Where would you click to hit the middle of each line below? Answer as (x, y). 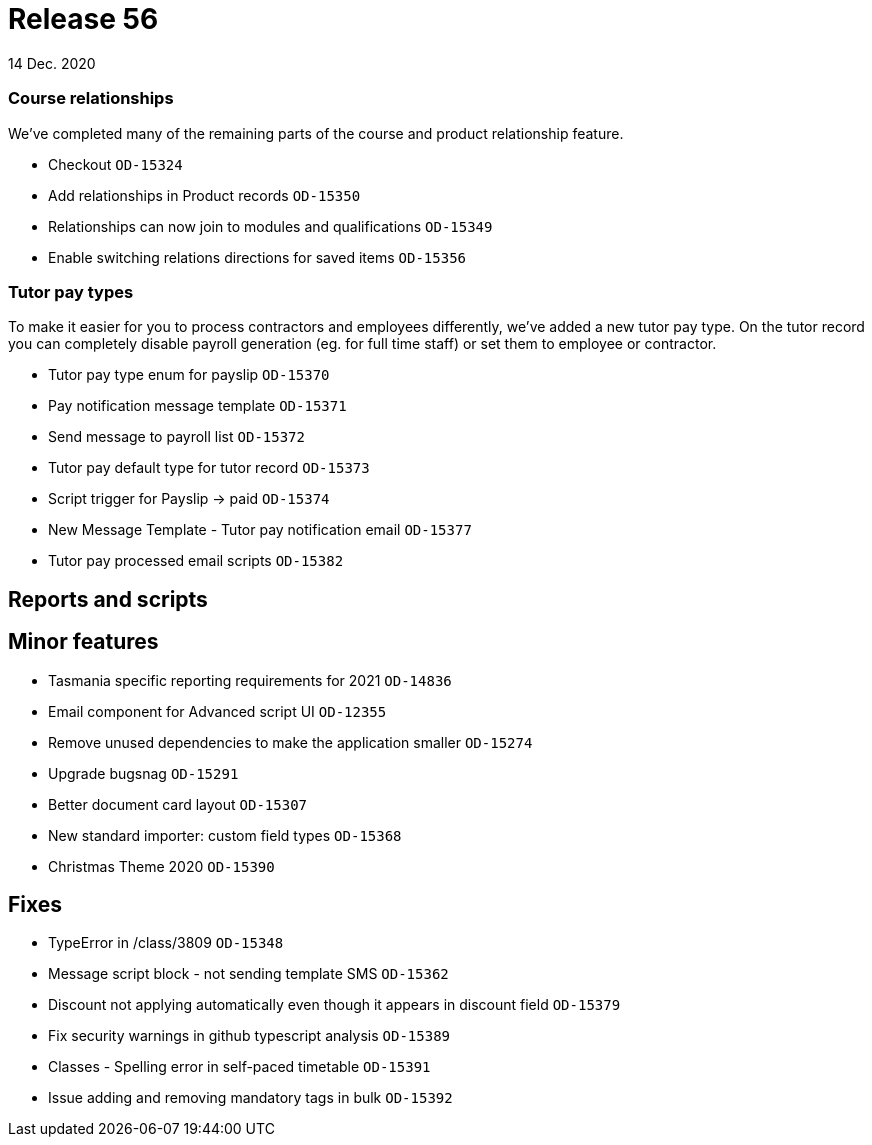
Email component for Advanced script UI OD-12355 (217, 711)
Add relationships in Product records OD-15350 (204, 195)
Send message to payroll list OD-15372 (176, 437)
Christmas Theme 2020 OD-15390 (161, 866)
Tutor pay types (71, 291)
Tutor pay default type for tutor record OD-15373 (209, 468)
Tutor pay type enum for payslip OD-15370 (189, 375)
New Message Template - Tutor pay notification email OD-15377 (260, 530)
